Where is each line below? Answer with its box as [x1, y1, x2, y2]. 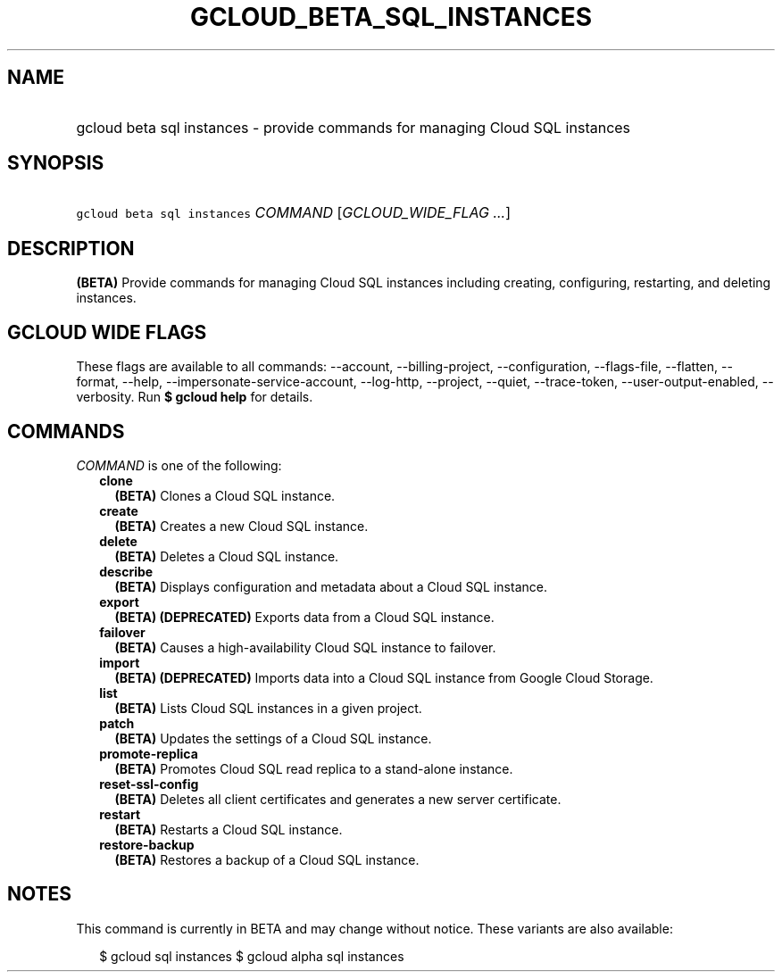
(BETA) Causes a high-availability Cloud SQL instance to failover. [114, 639, 496, 655]
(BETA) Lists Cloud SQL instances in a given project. [114, 700, 422, 716]
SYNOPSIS [7, 152, 104, 175]
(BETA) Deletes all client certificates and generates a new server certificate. [114, 791, 562, 807]
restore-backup [99, 836, 195, 852]
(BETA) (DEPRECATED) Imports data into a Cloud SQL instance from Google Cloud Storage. [114, 669, 653, 685]
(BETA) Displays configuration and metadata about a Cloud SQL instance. [114, 578, 547, 594]
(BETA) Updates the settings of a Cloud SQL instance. [114, 730, 432, 746]
